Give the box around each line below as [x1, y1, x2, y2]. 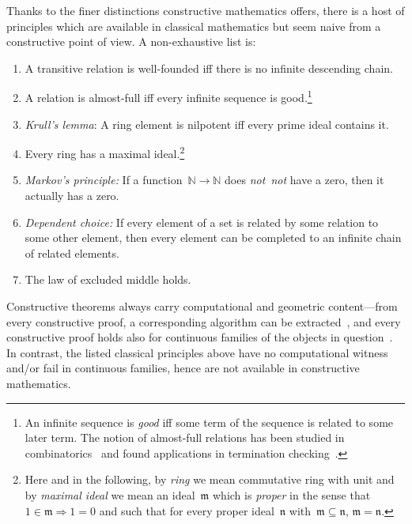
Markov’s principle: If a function [25, 172, 183, 188]
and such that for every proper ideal [99, 502, 274, 518]
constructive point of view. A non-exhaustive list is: [6, 33, 256, 50]
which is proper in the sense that [212, 486, 371, 503]
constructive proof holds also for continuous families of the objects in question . [6, 329, 393, 345]
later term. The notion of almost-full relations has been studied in [25, 429, 345, 446]
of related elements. [25, 244, 119, 261]
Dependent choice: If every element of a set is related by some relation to [25, 213, 379, 230]
